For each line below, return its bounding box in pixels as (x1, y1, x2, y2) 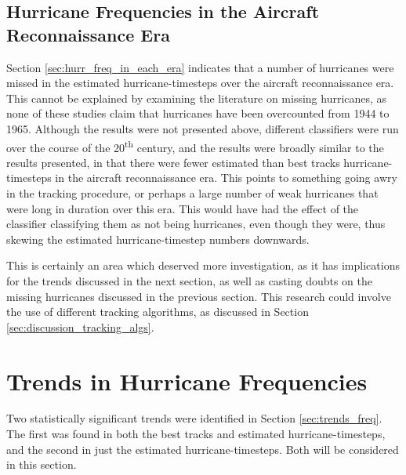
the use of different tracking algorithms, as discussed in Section (6, 303, 309, 320)
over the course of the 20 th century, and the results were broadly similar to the (6, 136, 384, 155)
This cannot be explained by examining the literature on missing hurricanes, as (6, 89, 387, 106)
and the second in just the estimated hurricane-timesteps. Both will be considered (6, 441, 399, 457)
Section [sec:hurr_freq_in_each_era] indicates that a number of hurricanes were (6, 59, 394, 75)
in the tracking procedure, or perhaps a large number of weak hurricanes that (6, 185, 379, 201)
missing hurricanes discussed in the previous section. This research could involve (6, 288, 391, 304)
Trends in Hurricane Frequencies (6, 364, 368, 397)
